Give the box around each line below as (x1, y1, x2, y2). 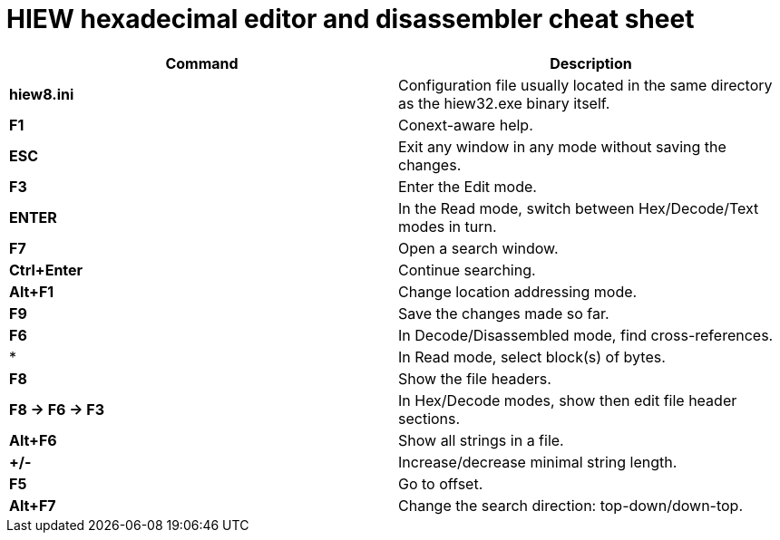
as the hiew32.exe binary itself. (398, 93, 610, 112)
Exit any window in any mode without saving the (398, 137, 726, 156)
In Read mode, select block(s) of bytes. (398, 347, 666, 366)
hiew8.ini (9, 84, 74, 103)
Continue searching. (398, 260, 536, 279)
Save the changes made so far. (398, 304, 609, 323)
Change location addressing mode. (398, 282, 638, 301)
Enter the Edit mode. (398, 177, 537, 196)
